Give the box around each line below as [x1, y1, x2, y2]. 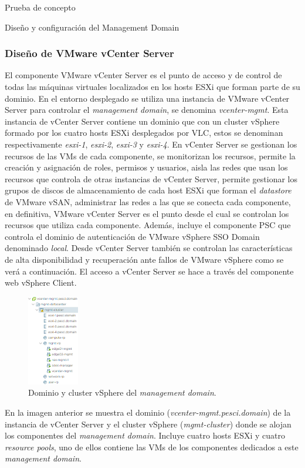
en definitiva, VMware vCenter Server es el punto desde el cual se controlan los [5, 207, 289, 219]
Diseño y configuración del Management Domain [5, 21, 179, 33]
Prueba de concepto [5, 1, 76, 13]
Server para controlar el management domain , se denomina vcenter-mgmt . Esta [5, 103, 289, 116]
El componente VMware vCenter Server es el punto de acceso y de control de [5, 69, 282, 81]
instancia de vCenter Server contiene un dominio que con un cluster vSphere [5, 115, 280, 127]
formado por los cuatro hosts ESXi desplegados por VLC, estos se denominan [5, 126, 283, 139]
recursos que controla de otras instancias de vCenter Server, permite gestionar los [5, 172, 298, 185]
